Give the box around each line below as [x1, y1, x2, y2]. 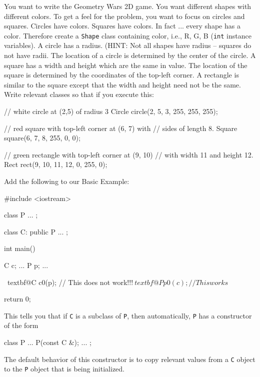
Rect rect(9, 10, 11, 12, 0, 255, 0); [4, 159, 107, 169]
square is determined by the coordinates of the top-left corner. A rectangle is [4, 69, 239, 80]
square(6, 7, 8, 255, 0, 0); [4, 132, 80, 143]
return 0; [4, 293, 31, 304]
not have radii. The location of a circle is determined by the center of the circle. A [4, 50, 256, 60]
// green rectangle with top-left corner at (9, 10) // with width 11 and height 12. [4, 149, 253, 159]
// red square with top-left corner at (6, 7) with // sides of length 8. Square [4, 122, 237, 133]
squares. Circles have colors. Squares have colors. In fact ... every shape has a [4, 20, 240, 31]
